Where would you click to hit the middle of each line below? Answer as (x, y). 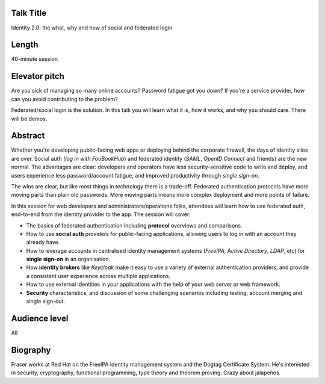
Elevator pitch (38, 76)
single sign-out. (46, 302)
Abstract (28, 136)
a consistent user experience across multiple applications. (98, 276)
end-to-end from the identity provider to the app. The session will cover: (101, 214)
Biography (31, 350)
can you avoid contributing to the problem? (64, 99)
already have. (43, 242)
